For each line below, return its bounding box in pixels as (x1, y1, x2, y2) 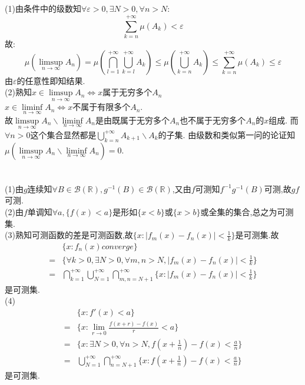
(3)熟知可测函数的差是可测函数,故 (5, 229, 133, 241)
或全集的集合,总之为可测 (200, 205, 294, 217)
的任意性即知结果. (16, 74, 85, 86)
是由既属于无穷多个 (95, 113, 170, 126)
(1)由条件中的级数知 (5, 2, 81, 15)
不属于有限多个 (72, 101, 131, 113)
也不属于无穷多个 (180, 113, 246, 126)
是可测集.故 (235, 229, 279, 241)
